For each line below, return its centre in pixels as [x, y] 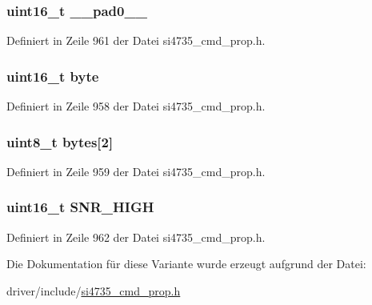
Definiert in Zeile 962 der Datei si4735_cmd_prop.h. [136, 237]
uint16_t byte [53, 76]
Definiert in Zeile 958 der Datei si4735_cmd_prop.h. [136, 106]
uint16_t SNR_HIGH [80, 207]
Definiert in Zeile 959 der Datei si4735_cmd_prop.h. [136, 171]
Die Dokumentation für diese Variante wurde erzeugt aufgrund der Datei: [186, 264]
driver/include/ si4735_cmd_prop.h [94, 290]
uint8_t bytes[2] [60, 141]
